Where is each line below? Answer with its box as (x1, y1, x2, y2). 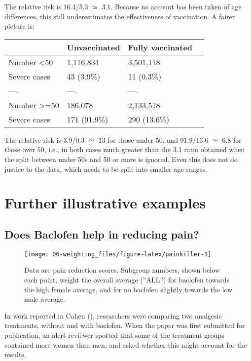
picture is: (4, 21, 35, 31)
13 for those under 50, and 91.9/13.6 (98, 134, 209, 145)
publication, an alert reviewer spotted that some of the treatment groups (4, 329, 224, 340)
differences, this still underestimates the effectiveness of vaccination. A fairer (4, 11, 235, 21)
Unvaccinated (67, 41, 120, 53)
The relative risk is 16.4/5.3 (4, 1, 88, 11)
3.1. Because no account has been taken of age (102, 1, 242, 11)
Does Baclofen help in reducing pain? (4, 226, 199, 241)
